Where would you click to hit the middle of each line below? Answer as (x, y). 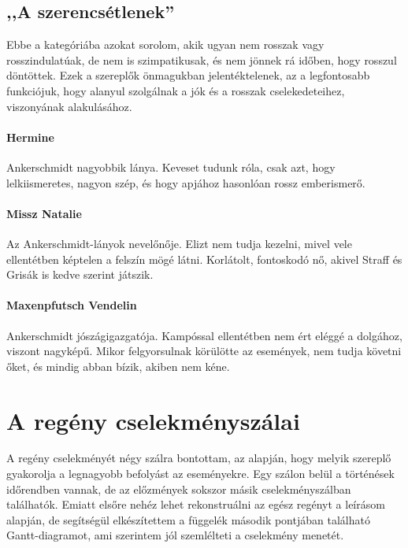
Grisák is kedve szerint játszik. (80, 274)
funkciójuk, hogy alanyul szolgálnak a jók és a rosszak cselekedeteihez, (176, 90)
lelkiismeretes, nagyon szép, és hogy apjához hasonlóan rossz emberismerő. (186, 182)
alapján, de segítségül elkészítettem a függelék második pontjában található (188, 519)
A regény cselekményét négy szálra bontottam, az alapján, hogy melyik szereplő (199, 458)
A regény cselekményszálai (153, 420)
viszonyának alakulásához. (69, 106)
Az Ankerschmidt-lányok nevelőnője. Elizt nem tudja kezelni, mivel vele (179, 243)
